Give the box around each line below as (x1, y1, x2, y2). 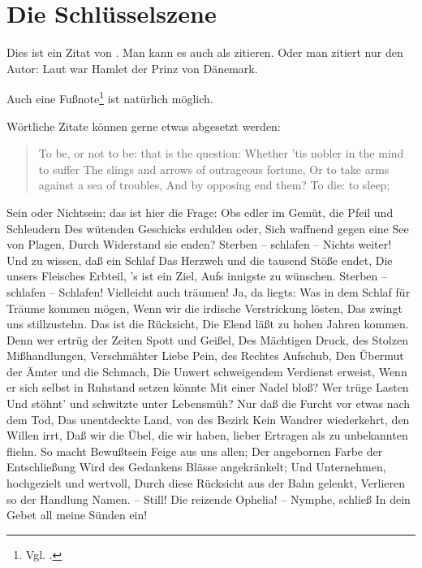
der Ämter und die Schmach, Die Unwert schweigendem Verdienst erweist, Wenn (6, 362, 407, 379)
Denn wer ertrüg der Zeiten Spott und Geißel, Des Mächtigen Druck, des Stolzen (6, 331, 408, 348)
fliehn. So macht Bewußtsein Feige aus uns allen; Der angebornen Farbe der (6, 442, 383, 459)
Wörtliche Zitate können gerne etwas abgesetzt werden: (6, 117, 281, 134)
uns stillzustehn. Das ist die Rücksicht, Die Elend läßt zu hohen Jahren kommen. (6, 315, 409, 332)
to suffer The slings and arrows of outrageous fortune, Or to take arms (38, 160, 390, 177)
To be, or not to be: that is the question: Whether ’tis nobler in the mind (38, 145, 404, 162)
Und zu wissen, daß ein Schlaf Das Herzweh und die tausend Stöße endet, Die (6, 251, 393, 268)
